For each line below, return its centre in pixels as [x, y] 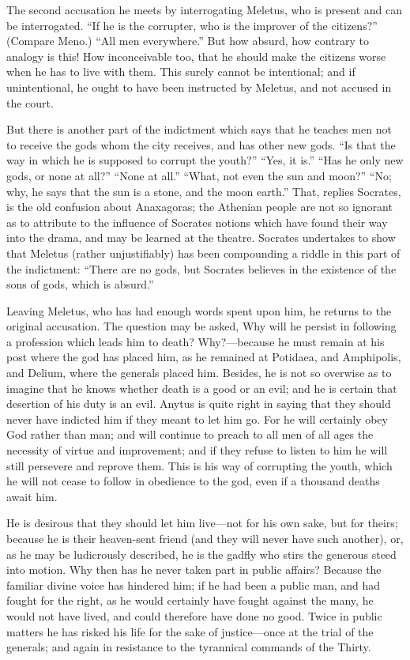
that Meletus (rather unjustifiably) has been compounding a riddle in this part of [203, 253]
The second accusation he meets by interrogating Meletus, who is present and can [205, 9]
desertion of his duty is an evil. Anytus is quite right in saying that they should [199, 404]
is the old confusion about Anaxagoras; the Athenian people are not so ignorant [199, 207]
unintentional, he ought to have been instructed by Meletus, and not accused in [199, 87]
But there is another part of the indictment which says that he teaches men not [199, 129]
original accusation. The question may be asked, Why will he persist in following [201, 326]
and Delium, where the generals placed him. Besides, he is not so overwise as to [199, 373]
